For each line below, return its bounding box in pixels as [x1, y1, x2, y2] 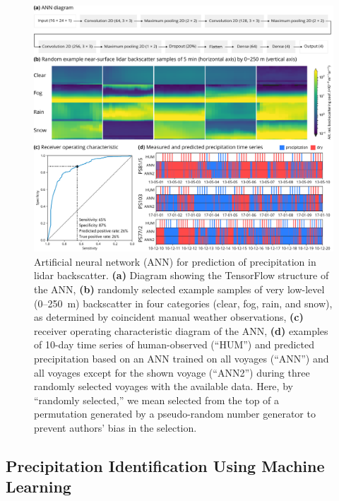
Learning [6, 476, 71, 497]
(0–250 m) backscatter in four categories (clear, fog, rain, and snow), [34, 295, 333, 310]
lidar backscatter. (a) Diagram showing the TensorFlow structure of [34, 268, 329, 283]
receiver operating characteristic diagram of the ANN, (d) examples [34, 323, 328, 338]
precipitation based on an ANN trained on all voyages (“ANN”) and [34, 350, 329, 365]
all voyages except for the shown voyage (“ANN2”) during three [34, 365, 310, 379]
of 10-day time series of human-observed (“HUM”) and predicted [34, 337, 314, 352]
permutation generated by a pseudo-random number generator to [34, 406, 316, 421]
